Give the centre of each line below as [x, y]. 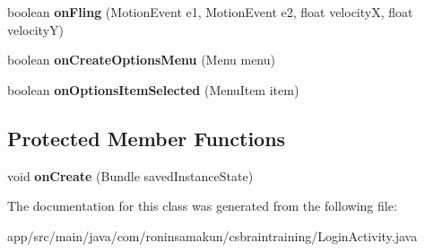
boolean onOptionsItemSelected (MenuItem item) [153, 89]
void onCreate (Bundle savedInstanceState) [130, 175]
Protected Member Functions [147, 138]
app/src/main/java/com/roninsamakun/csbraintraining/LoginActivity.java [212, 235]
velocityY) [35, 29]
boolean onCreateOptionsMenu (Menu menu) [141, 60]
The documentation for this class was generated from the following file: [202, 206]
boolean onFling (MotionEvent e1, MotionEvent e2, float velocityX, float [210, 12]
